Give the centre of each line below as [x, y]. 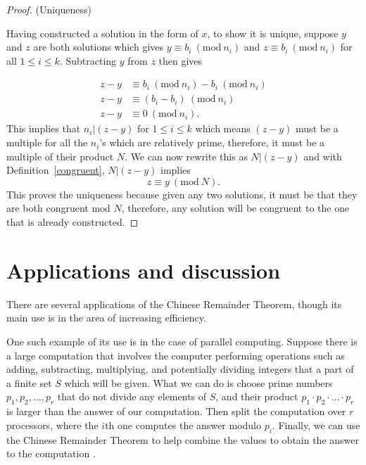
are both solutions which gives [99, 47]
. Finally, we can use [316, 425]
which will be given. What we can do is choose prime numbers [198, 382]
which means [223, 128]
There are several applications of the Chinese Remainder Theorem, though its [174, 304]
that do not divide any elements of [132, 396]
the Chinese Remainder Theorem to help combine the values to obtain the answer [183, 439]
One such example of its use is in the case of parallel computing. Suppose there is [182, 341]
